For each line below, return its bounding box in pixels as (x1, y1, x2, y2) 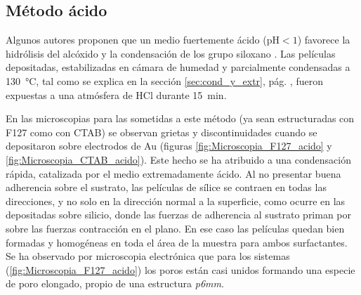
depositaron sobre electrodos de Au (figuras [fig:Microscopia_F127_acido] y (6, 138, 332, 153)
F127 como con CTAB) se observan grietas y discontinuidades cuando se (6, 124, 317, 139)
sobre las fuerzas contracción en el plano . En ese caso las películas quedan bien (6, 221, 345, 235)
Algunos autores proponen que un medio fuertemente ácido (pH (6, 32, 280, 47)
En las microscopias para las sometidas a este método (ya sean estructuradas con (6, 111, 355, 126)
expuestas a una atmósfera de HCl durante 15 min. (6, 87, 227, 102)
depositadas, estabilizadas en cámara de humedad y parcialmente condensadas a (6, 60, 350, 74)
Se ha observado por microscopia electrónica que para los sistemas (6, 249, 290, 263)
